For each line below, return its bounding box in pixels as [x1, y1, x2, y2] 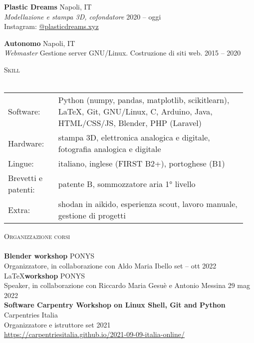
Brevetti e [8, 172, 43, 184]
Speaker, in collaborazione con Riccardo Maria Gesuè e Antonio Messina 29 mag [4, 280, 250, 290]
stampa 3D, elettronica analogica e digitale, [58, 131, 210, 143]
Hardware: [8, 137, 44, 149]
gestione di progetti [58, 209, 126, 221]
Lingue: [8, 157, 34, 169]
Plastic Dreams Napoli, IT [4, 1, 92, 11]
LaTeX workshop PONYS [4, 270, 85, 280]
